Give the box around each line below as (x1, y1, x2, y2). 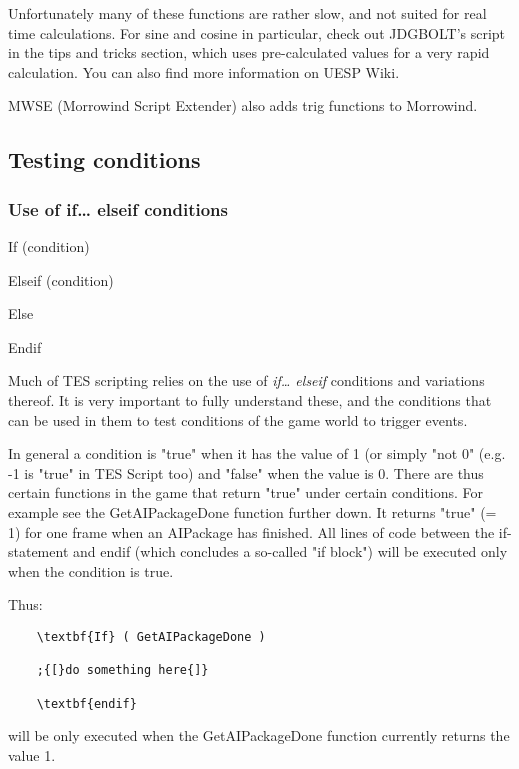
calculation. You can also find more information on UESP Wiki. (8, 61, 400, 82)
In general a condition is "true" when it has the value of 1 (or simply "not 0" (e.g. (8, 443, 506, 464)
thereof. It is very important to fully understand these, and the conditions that (8, 389, 492, 410)
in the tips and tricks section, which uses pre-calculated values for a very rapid (8, 42, 490, 63)
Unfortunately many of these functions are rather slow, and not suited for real (8, 3, 487, 23)
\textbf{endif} (36, 696, 137, 711)
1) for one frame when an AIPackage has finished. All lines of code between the (8, 521, 495, 542)
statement (8, 541, 69, 562)
